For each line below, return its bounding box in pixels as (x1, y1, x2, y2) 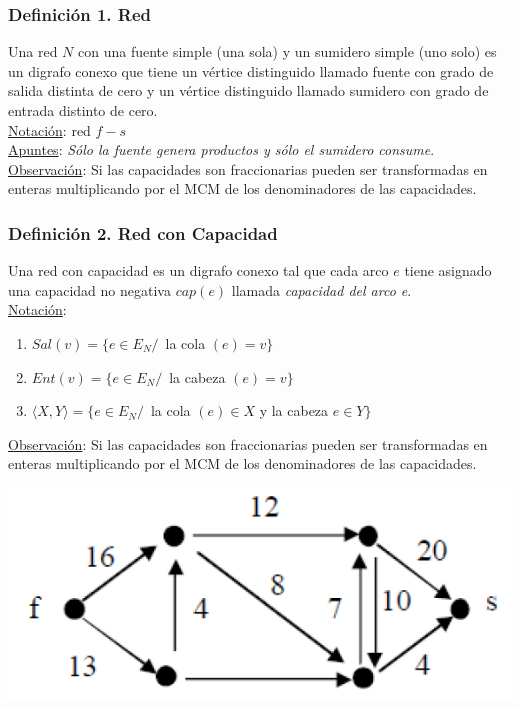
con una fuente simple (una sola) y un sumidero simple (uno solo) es (78, 41, 497, 62)
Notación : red (8, 119, 91, 140)
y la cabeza (259, 400, 329, 421)
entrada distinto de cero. (8, 100, 158, 120)
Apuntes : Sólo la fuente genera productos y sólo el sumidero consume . (8, 139, 435, 160)
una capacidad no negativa (8, 279, 171, 300)
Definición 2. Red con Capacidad (8, 220, 278, 245)
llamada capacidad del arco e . (231, 279, 412, 300)
